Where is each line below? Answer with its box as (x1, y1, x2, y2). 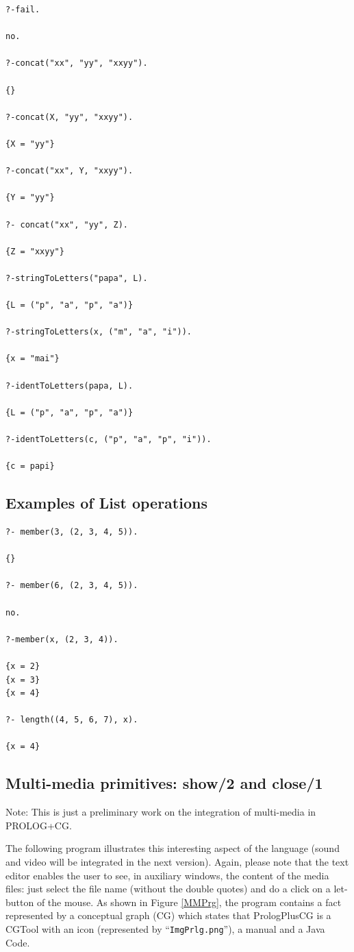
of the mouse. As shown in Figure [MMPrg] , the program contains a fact (36, 894, 342, 909)
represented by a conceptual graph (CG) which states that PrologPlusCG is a (5, 908, 331, 923)
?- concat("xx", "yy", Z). (5, 219, 128, 230)
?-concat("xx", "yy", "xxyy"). (5, 58, 148, 69)
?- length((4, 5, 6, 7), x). (5, 715, 138, 725)
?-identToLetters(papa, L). (5, 380, 134, 391)
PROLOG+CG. (5, 818, 72, 832)
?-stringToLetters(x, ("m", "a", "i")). (5, 327, 192, 337)
